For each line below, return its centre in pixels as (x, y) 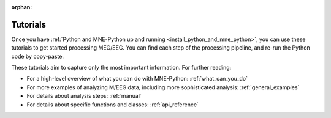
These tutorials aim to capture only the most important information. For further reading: (121, 68)
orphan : (22, 7)
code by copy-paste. (38, 56)
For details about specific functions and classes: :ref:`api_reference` (113, 105)
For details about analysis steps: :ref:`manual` (84, 96)
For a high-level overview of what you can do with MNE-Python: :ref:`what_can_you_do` (137, 79)
